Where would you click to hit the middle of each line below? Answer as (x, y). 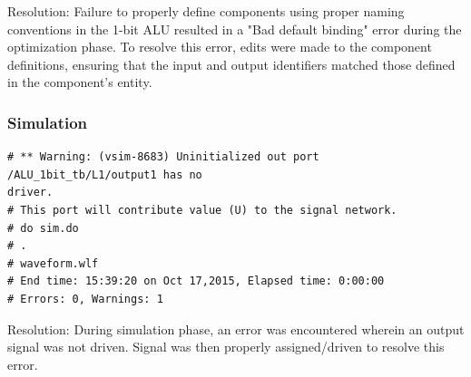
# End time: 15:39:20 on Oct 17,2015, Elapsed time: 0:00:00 (196, 281)
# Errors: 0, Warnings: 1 (85, 299)
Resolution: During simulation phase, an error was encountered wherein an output (236, 329)
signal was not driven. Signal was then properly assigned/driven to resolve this (226, 347)
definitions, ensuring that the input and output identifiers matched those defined (231, 64)
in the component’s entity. (80, 82)
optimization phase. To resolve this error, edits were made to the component (220, 47)
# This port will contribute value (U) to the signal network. (202, 210)
